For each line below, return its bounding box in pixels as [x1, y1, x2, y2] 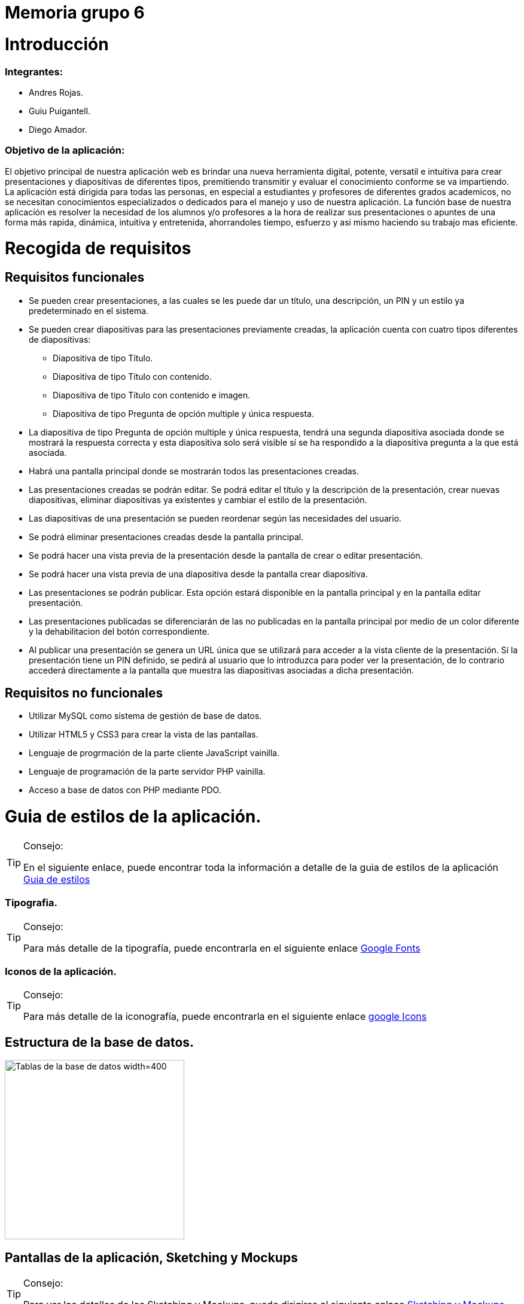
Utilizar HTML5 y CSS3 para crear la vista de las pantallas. [29, 729, 258, 740]
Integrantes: [5, 65, 63, 78]
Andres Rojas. [29, 87, 83, 98]
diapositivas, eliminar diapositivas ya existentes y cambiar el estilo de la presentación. [29, 494, 367, 505]
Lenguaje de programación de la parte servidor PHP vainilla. [29, 766, 266, 777]
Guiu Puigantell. [29, 105, 91, 116]
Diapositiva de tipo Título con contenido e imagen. [53, 389, 251, 400]
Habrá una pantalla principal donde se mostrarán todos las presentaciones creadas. [29, 465, 360, 476]
